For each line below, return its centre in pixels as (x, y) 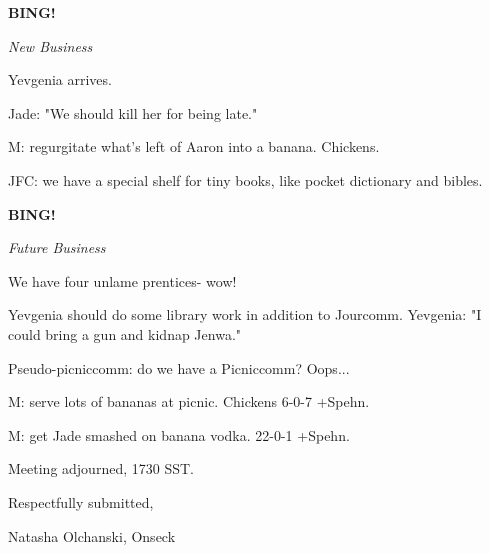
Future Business (57, 247)
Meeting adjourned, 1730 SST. (101, 468)
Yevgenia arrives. (60, 79)
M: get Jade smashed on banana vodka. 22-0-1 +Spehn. (179, 434)
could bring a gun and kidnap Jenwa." (125, 333)
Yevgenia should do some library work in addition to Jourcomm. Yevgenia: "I (245, 314)
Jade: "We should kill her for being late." (133, 112)
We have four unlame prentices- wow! (122, 280)
